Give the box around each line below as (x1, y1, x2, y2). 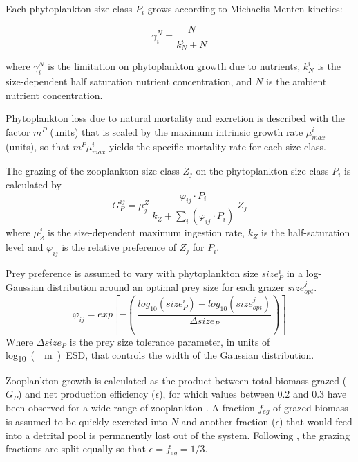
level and (6, 240, 44, 254)
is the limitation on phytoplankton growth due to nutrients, (48, 59, 301, 73)
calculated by (6, 177, 62, 192)
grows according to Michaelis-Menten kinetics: (147, 1, 343, 15)
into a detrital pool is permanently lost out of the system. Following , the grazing (6, 427, 350, 442)
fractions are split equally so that (6, 441, 146, 456)
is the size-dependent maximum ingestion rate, (48, 225, 245, 240)
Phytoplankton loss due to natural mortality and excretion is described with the (6, 111, 346, 125)
